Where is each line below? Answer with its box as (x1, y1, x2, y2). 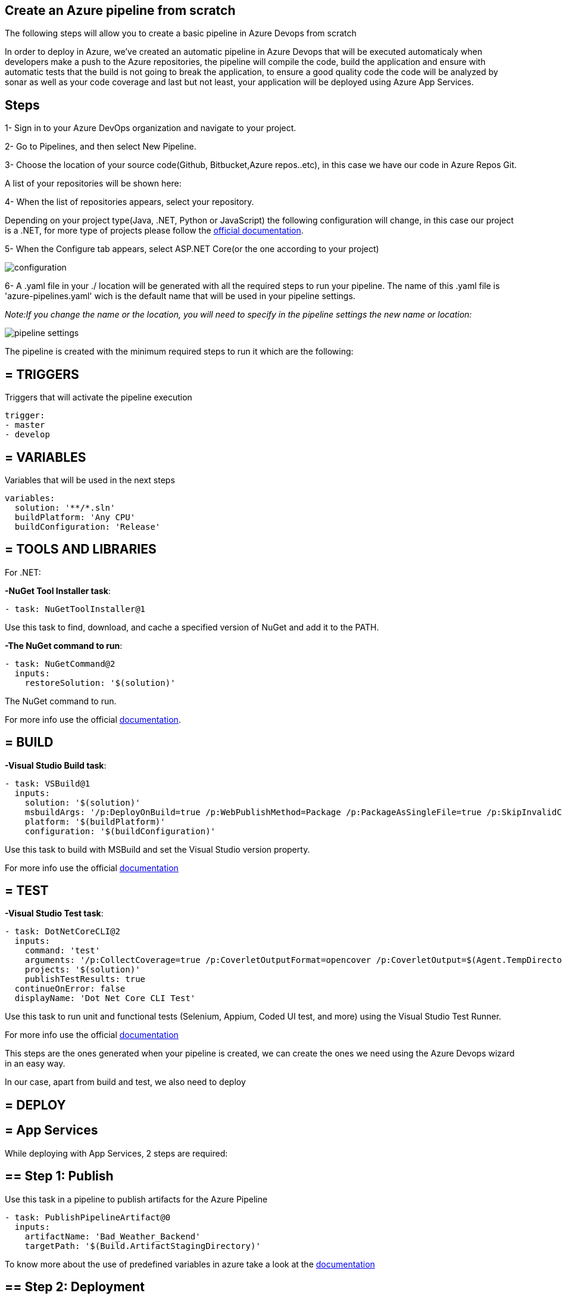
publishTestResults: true (24, 974, 146, 984)
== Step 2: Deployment (5, 1279, 145, 1295)
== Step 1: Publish (5, 1169, 114, 1184)
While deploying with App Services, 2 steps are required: (5, 1148, 228, 1158)
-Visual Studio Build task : (5, 760, 107, 770)
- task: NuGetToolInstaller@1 (5, 604, 146, 614)
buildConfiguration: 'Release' (14, 521, 161, 532)
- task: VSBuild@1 (5, 778, 90, 788)
